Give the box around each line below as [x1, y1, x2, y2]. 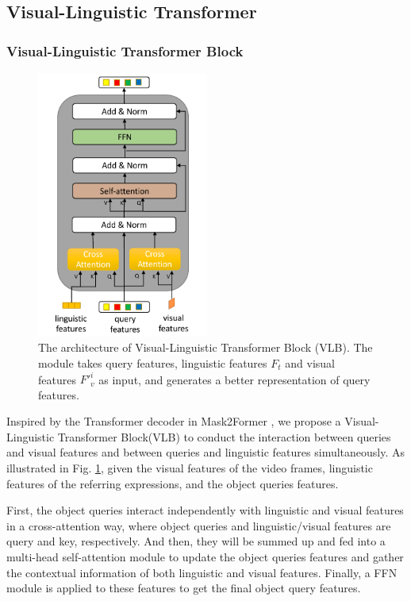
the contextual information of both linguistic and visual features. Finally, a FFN [6, 564, 398, 580]
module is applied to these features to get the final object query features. [6, 580, 361, 596]
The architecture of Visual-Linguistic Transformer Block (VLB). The [38, 339, 373, 356]
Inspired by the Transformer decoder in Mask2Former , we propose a [6, 413, 341, 430]
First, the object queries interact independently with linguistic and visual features [6, 502, 404, 518]
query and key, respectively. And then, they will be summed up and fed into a [6, 533, 386, 549]
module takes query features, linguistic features [38, 355, 267, 371]
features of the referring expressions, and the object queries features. [6, 475, 339, 491]
